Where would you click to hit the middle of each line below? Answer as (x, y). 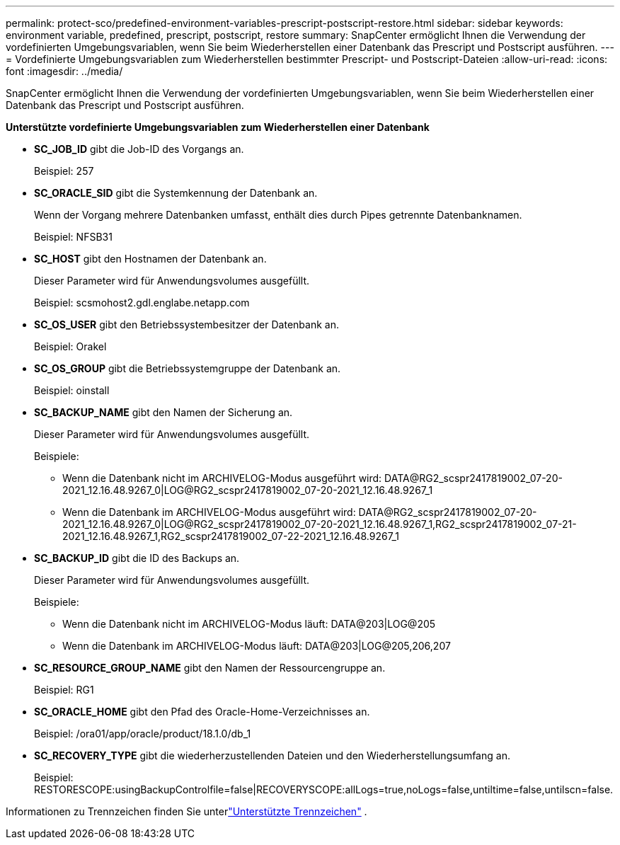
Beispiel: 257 (64, 171)
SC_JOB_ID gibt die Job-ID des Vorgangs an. (139, 149)
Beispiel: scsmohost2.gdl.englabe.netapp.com (142, 303)
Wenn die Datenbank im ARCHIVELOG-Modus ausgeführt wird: (209, 512)
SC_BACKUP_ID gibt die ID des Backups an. (137, 558)
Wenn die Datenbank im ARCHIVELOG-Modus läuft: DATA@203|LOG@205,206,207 (257, 646)
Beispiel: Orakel (70, 346)
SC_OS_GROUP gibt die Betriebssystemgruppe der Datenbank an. (188, 368)
